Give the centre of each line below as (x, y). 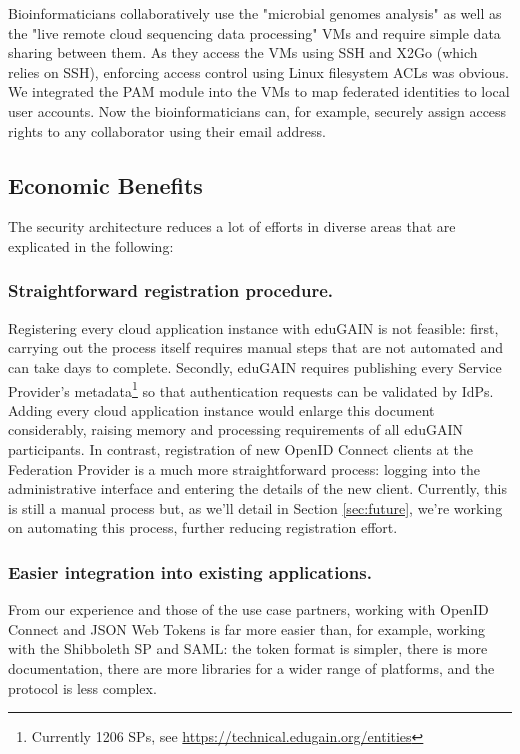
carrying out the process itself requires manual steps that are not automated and (255, 347)
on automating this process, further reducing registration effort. (203, 527)
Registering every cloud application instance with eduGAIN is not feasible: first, (253, 327)
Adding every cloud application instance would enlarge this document (221, 409)
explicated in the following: (91, 245)
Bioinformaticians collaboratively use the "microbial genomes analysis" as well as (255, 13)
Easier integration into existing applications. (190, 571)
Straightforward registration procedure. (171, 290)
